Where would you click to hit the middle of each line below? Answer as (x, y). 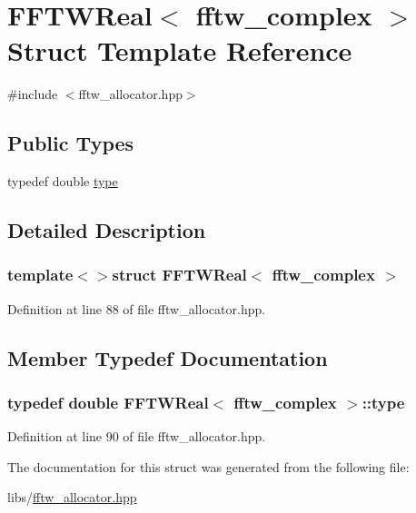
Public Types (71, 143)
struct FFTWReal (179, 275)
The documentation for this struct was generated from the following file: (208, 466)
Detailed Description (107, 230)
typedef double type (63, 181)
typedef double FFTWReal (108, 402)
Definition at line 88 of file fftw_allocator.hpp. (137, 308)
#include (33, 94)
